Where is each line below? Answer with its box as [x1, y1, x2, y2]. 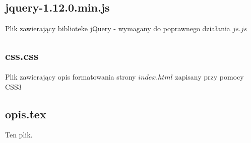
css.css [5, 48, 39, 63]
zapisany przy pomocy [175, 71, 244, 82]
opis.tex [5, 106, 46, 121]
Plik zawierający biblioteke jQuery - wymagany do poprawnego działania [5, 23, 230, 34]
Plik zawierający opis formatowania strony [5, 71, 136, 82]
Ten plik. [5, 129, 33, 140]
